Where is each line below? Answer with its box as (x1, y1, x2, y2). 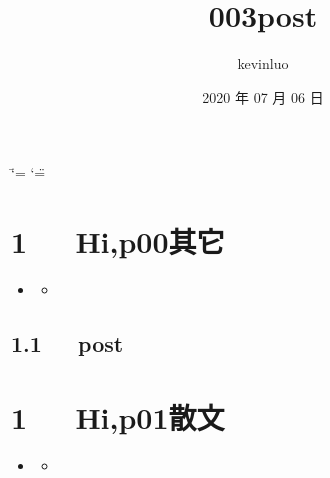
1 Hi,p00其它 (11, 221, 225, 262)
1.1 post (11, 328, 124, 359)
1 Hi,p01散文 (11, 396, 225, 437)
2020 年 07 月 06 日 (202, 86, 324, 107)
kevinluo (237, 53, 289, 74)
